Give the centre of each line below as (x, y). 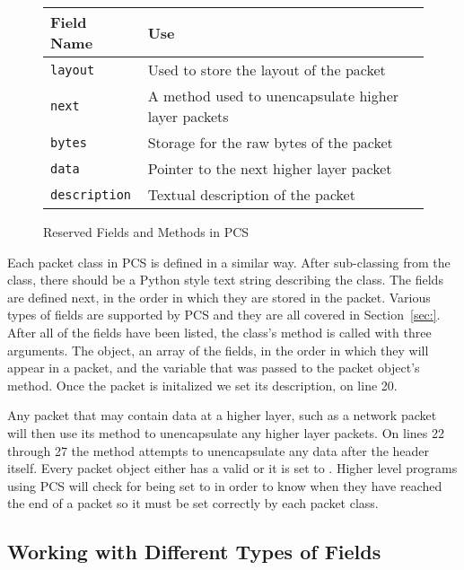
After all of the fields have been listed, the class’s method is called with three (219, 332)
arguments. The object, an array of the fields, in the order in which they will (218, 350)
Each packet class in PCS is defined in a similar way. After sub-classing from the (229, 262)
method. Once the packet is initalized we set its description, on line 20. (202, 385)
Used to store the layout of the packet (267, 70)
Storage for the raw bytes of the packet (270, 142)
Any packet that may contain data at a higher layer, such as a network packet (222, 415)
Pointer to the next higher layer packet (270, 168)
